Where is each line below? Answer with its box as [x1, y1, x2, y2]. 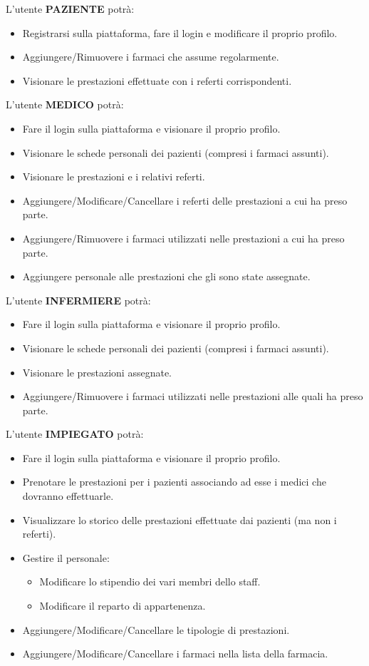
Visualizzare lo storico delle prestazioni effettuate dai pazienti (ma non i [22, 512, 337, 527]
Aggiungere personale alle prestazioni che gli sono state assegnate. [22, 269, 311, 284]
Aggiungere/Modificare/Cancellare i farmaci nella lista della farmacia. [22, 646, 328, 661]
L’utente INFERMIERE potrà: [6, 292, 151, 307]
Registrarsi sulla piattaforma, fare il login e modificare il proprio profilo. [22, 25, 338, 40]
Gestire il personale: [22, 550, 110, 565]
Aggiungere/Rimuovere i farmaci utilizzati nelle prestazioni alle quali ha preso [22, 389, 363, 404]
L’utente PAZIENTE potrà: [6, 1, 135, 16]
